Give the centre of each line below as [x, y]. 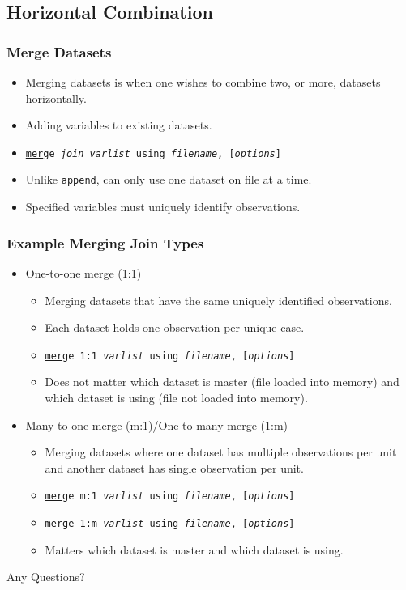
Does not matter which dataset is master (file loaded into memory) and [222, 382]
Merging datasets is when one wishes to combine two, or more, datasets [203, 82]
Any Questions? [46, 577]
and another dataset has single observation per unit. [174, 467]
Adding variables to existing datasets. [119, 125]
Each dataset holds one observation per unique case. [175, 327]
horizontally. [56, 98]
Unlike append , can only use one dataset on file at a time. [169, 179]
